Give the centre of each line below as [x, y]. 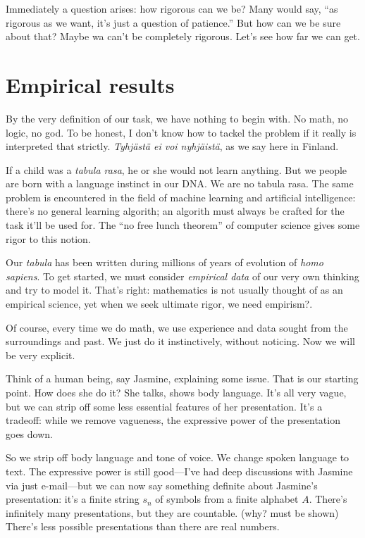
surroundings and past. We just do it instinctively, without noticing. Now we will [180, 341]
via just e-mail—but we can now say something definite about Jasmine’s [162, 485]
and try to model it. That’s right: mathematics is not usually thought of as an [174, 290]
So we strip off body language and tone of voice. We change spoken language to [178, 457]
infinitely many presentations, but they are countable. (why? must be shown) [172, 512]
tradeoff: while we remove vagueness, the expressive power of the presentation [173, 420]
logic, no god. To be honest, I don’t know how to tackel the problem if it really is [181, 132]
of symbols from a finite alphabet [227, 499]
